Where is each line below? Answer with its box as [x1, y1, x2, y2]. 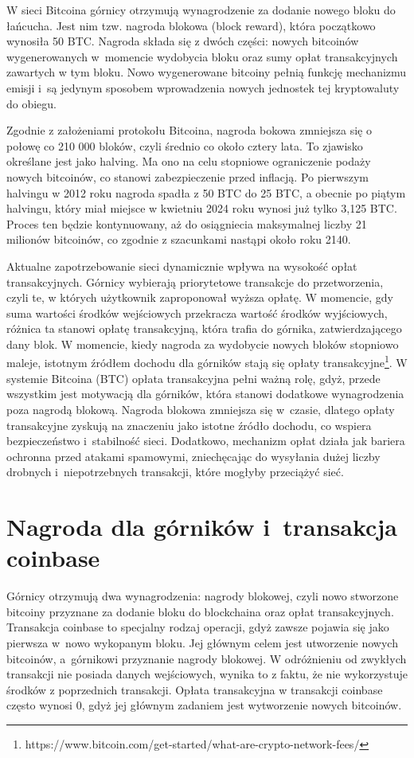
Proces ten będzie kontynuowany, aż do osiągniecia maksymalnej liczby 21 [6, 215, 367, 232]
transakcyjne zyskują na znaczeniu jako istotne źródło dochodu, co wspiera [6, 416, 372, 433]
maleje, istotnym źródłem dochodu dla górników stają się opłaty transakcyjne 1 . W [6, 352, 408, 371]
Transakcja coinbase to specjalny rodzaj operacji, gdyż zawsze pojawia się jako [6, 619, 389, 635]
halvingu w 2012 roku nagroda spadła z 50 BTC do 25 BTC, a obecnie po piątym [6, 184, 406, 201]
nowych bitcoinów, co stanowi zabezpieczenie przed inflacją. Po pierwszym [6, 168, 369, 185]
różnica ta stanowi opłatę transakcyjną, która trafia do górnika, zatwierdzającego [6, 320, 402, 337]
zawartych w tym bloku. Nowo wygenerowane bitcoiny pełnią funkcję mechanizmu [6, 64, 407, 80]
